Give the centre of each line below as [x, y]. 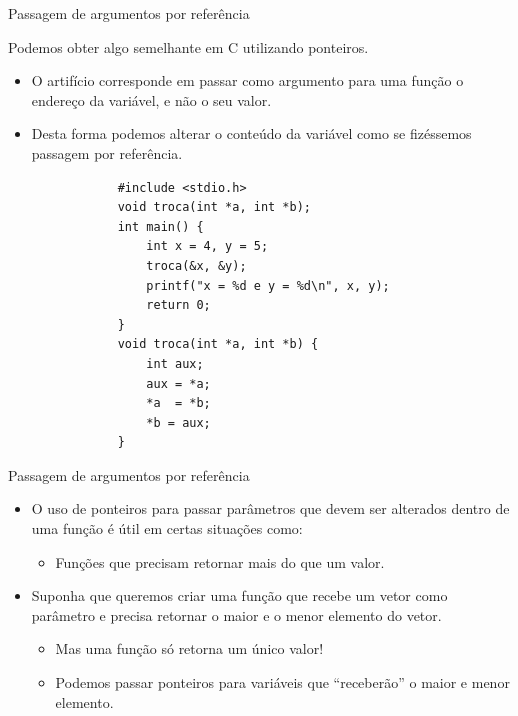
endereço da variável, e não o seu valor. [151, 99]
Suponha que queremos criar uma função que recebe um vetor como [239, 595]
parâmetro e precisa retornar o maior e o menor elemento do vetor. [236, 614]
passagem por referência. [107, 152]
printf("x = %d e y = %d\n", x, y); [268, 285]
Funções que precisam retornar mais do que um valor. [220, 561]
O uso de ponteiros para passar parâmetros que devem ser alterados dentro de [270, 508]
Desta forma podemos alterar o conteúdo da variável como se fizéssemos [251, 133]
